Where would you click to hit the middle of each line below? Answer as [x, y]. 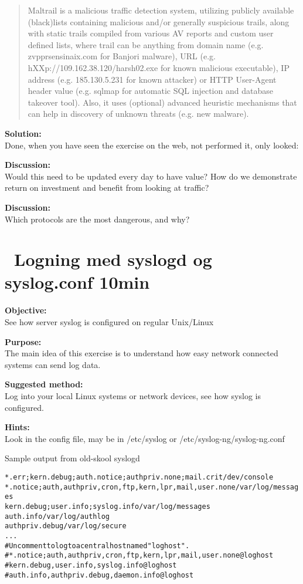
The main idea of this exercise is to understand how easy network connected [142, 353]
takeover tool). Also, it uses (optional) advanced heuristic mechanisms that [162, 102]
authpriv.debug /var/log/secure [66, 526]
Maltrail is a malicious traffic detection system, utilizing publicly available [161, 10]
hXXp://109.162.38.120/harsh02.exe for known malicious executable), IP [159, 67]
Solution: [23, 133]
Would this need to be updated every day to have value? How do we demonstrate [151, 176]
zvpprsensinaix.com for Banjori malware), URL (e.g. [122, 56]
